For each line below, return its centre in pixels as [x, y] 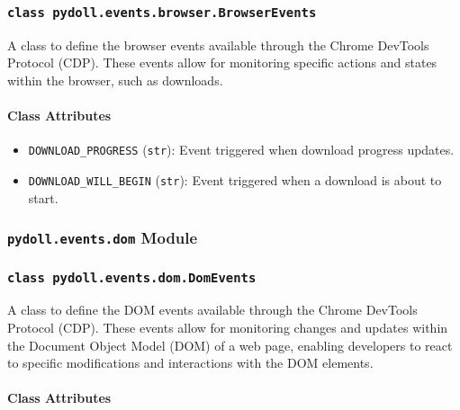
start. [43, 197]
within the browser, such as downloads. [115, 80]
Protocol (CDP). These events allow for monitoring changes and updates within [228, 328]
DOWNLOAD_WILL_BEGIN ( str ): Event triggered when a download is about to [235, 180]
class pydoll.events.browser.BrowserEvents [162, 12]
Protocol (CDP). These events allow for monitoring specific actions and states [222, 62]
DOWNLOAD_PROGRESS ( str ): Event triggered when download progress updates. [241, 150]
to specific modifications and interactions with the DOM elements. [190, 363]
